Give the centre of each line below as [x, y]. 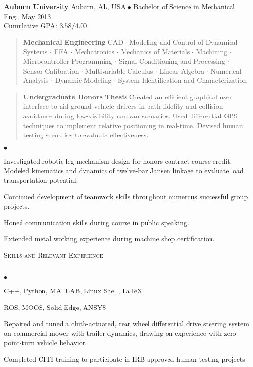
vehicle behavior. [62, 342]
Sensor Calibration [51, 70]
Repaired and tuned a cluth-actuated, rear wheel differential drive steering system [126, 323]
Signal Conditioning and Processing [172, 61]
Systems [35, 51]
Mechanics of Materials [155, 51]
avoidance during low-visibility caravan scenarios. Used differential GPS [130, 115]
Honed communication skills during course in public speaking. [96, 222]
